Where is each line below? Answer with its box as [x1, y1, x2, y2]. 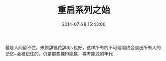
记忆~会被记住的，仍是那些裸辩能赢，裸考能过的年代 [5, 51, 113, 57]
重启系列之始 [57, 4, 110, 16]
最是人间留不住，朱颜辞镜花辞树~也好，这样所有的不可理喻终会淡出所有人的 [5, 44, 161, 50]
